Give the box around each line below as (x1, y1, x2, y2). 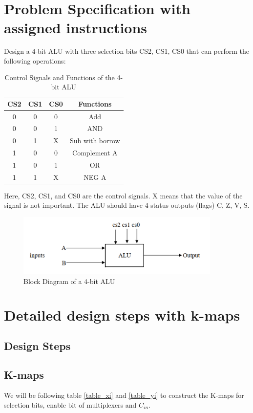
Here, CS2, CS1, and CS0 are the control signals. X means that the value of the (4, 190, 243, 200)
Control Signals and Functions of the (4, 72, 115, 82)
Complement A (72, 148, 118, 158)
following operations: (4, 55, 66, 65)
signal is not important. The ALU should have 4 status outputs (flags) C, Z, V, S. (4, 200, 250, 210)
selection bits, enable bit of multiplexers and (4, 399, 137, 410)
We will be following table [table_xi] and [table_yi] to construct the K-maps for (4, 390, 244, 400)
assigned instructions (4, 18, 148, 38)
